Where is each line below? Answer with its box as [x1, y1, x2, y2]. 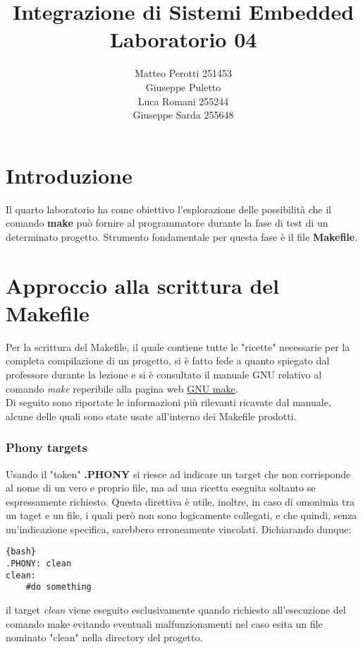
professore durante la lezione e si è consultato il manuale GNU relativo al [6, 367, 322, 381]
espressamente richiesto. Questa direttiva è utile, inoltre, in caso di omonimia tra [6, 494, 355, 508]
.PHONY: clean [6, 559, 72, 569]
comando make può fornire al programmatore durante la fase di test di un [6, 215, 328, 230]
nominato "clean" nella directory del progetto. [6, 630, 203, 645]
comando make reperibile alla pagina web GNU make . [6, 381, 238, 395]
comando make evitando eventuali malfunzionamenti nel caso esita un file [6, 616, 323, 631]
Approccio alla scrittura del [6, 270, 280, 299]
